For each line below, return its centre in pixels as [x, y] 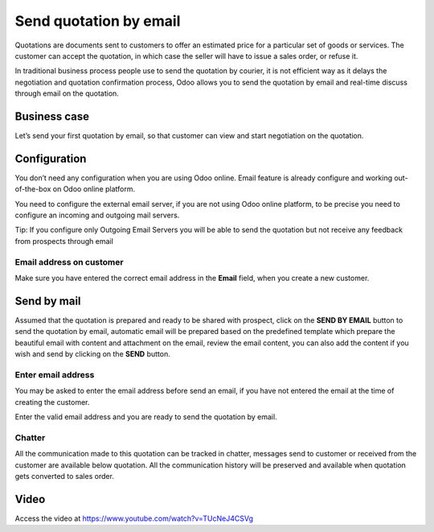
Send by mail [48, 301]
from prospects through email [64, 241]
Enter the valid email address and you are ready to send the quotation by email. [146, 417]
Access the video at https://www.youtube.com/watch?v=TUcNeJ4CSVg [134, 518]
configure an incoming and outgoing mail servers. [97, 215]
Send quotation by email [98, 21]
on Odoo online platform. [94, 189]
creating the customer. [52, 402]
